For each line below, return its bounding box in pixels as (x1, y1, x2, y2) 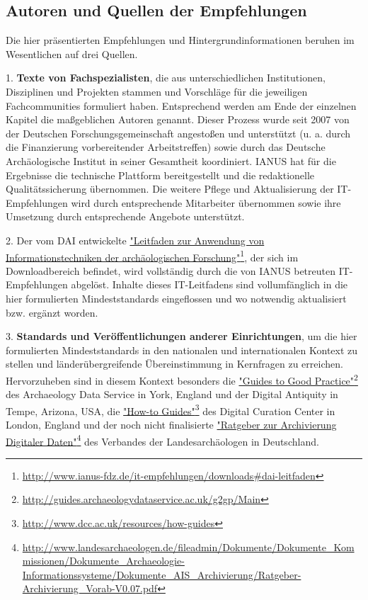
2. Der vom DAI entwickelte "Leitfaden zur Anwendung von (6, 232, 265, 247)
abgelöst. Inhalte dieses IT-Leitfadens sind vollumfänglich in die (71, 277, 348, 292)
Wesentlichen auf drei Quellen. (6, 46, 138, 61)
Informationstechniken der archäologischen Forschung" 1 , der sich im (6, 247, 299, 264)
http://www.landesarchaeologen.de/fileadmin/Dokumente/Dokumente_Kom (22, 539, 355, 554)
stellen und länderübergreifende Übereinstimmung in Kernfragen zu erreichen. (6, 356, 343, 371)
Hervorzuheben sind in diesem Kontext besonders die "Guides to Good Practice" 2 (6, 370, 358, 387)
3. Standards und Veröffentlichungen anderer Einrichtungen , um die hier (6, 329, 357, 344)
